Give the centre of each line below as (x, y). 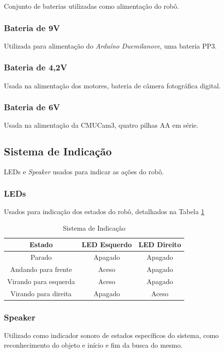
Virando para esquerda (41, 281)
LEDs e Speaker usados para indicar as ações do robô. (84, 172)
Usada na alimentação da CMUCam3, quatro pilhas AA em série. (101, 125)
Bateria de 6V (32, 107)
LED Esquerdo (107, 244)
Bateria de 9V (32, 27)
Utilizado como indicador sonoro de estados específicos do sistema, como (112, 335)
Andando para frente (41, 269)
